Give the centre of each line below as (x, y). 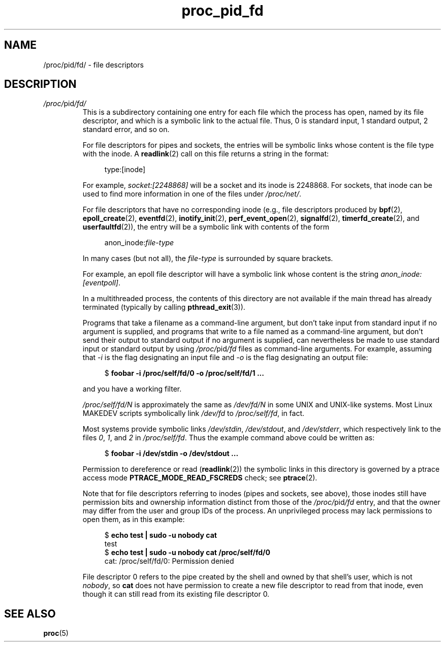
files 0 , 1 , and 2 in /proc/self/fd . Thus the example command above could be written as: (229, 438)
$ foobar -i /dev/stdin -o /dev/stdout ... (171, 454)
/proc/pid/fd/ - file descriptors (93, 64)
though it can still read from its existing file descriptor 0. (176, 594)
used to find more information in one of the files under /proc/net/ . (192, 194)
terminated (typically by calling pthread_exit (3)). (164, 307)
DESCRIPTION (40, 84)
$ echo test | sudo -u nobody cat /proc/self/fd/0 (187, 553)
